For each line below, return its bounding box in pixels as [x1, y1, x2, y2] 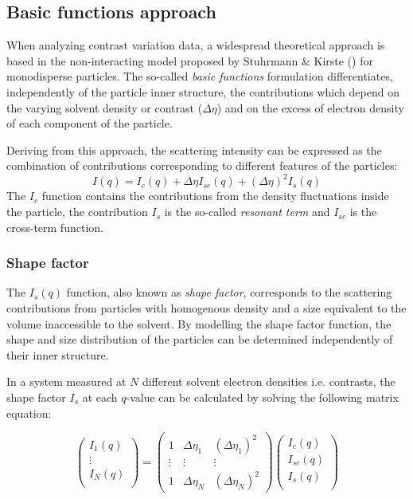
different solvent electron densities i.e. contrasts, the [142, 373, 395, 390]
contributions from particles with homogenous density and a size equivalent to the [6, 300, 407, 316]
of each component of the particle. [6, 115, 173, 132]
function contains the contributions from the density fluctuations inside [41, 187, 389, 204]
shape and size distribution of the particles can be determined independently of [6, 331, 393, 348]
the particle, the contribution [6, 203, 148, 220]
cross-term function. [6, 218, 103, 235]
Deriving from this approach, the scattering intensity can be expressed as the [6, 141, 382, 158]
